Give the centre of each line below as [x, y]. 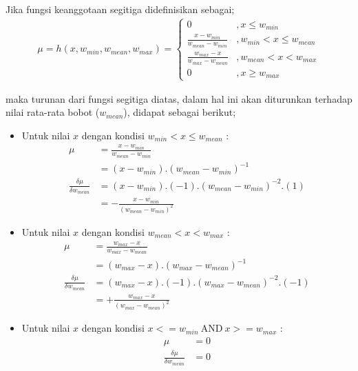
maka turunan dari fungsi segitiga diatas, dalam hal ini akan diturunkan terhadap [179, 98]
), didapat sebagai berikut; [180, 112]
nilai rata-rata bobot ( [53, 112]
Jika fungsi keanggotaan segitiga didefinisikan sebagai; [120, 9]
